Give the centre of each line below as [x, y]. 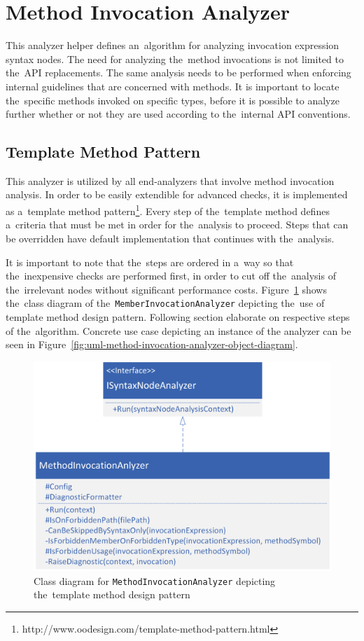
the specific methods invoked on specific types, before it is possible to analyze [173, 100]
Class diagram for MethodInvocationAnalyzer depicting [155, 580]
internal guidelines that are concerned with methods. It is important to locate [173, 86]
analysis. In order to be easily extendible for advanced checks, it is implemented [177, 194]
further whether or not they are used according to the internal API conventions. [178, 114]
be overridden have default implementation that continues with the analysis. [170, 238]
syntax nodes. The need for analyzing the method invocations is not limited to [175, 58]
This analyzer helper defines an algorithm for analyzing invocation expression [173, 45]
